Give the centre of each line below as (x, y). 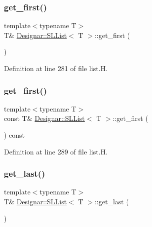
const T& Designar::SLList (44, 118)
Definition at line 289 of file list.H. (56, 151)
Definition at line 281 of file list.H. (56, 68)
